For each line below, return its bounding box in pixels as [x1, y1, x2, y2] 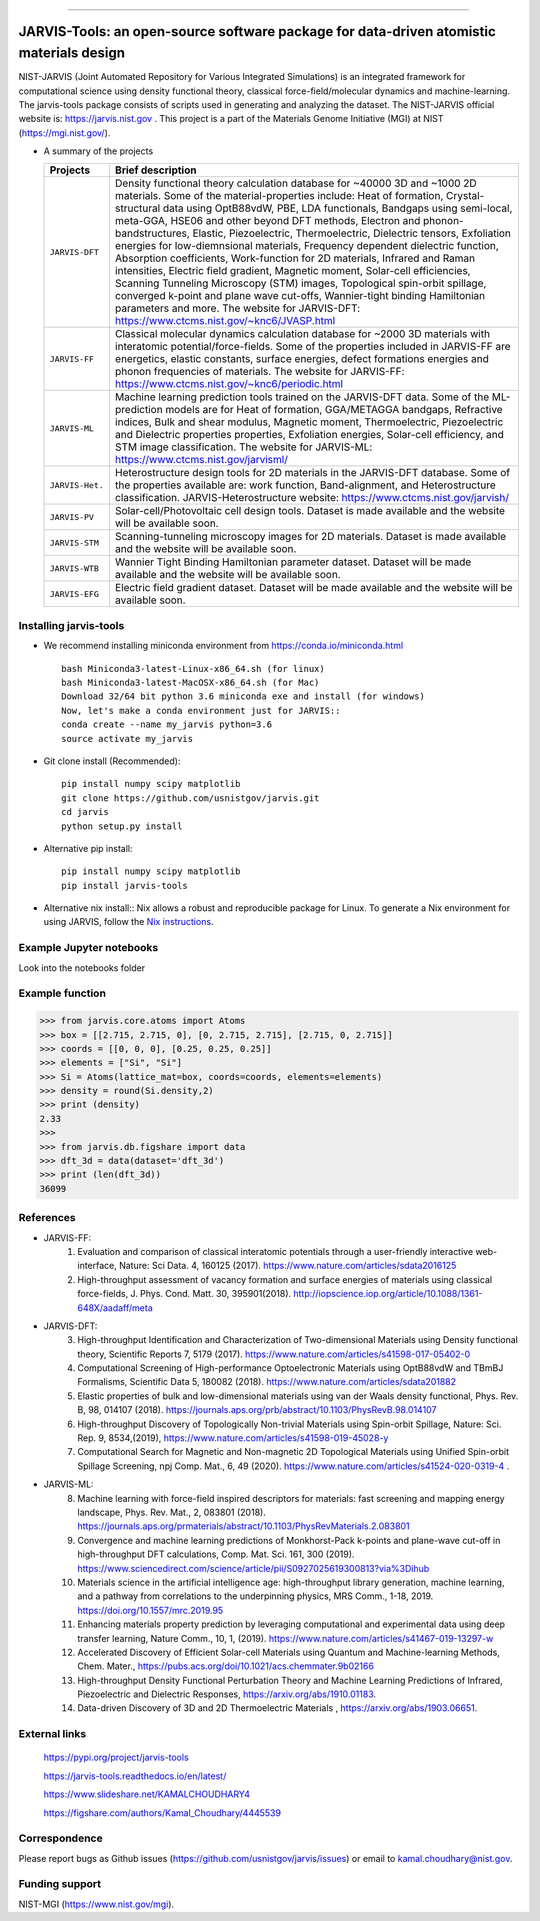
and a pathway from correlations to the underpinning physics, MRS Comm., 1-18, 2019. [77, 1590, 434, 1602]
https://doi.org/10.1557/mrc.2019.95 [77, 1604, 224, 1616]
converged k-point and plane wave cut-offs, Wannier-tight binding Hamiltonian [115, 289, 486, 303]
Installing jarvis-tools [18, 618, 125, 632]
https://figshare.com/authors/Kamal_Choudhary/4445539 [43, 1806, 282, 1819]
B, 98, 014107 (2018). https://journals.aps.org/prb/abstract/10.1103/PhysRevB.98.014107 [77, 1404, 437, 1416]
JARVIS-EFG [49, 588, 100, 599]
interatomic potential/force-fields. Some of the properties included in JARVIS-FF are [115, 340, 511, 354]
